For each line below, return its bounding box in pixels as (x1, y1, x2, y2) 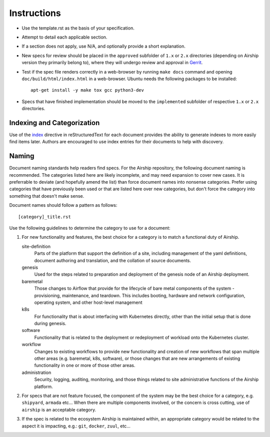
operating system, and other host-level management (34, 299, 142, 305)
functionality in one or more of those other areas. (34, 362, 135, 368)
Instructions (9, 8, 61, 19)
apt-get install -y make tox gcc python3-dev (30, 88, 144, 93)
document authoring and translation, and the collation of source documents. (34, 257, 191, 263)
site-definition (21, 243, 51, 249)
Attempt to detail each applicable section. (21, 34, 107, 40)
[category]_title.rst (18, 214, 71, 220)
